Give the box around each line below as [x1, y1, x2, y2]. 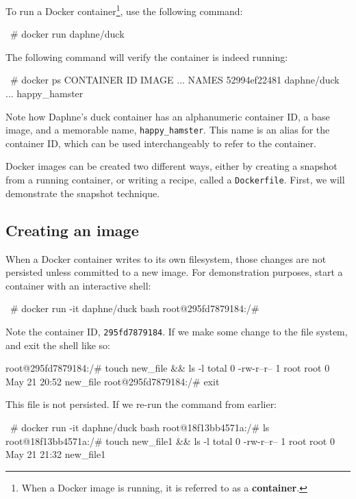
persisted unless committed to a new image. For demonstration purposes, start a [5, 265, 343, 279]
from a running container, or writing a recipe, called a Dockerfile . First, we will [5, 172, 345, 187]
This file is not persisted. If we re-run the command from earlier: [5, 397, 277, 411]
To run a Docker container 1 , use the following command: [5, 2, 243, 18]
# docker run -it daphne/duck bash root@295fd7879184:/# [10, 301, 259, 316]
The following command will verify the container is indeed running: [5, 49, 288, 64]
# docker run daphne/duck [10, 27, 125, 41]
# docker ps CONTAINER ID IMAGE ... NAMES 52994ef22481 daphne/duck [10, 73, 340, 87]
